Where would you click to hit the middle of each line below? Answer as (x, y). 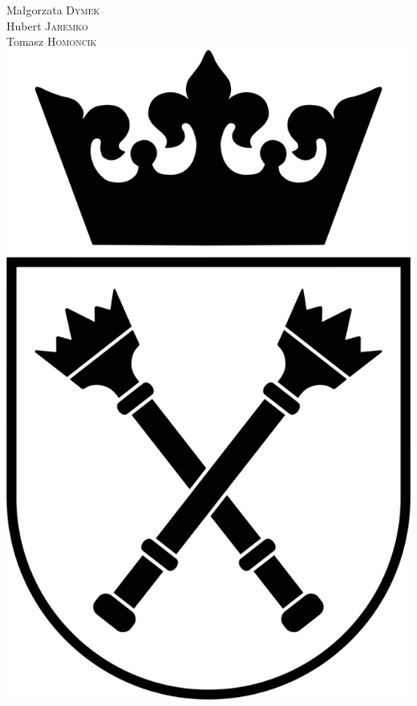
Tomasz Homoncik (52, 41)
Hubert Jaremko (47, 25)
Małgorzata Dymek (53, 10)
